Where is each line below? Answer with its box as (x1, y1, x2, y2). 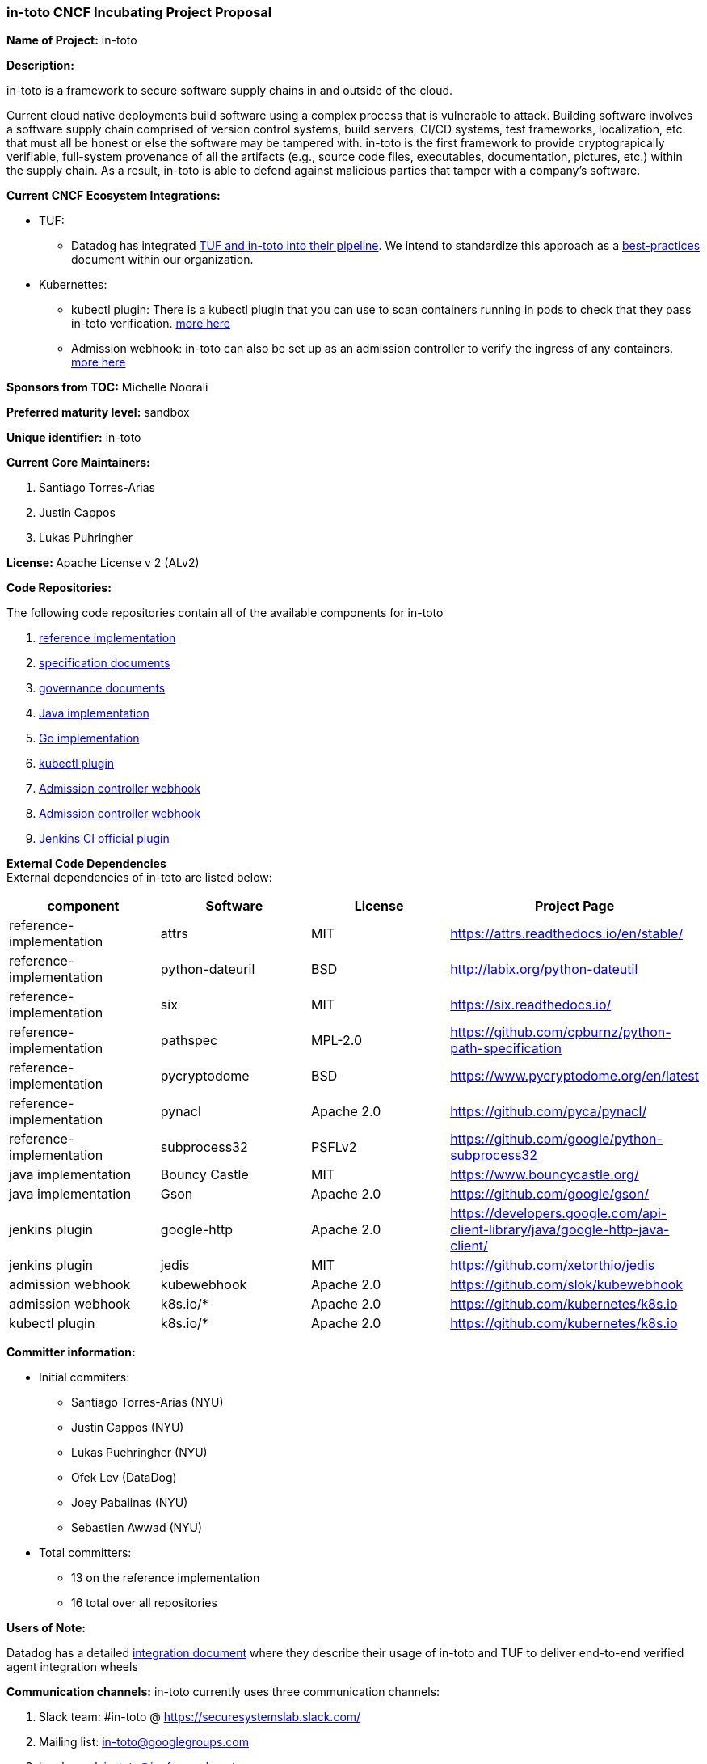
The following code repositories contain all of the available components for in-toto (6, 606, 444, 620)
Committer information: (6, 1345, 136, 1360)
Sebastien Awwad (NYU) (71, 1521, 203, 1535)
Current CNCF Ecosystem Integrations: (6, 188, 221, 203)
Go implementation (39, 731, 140, 746)
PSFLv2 (310, 1139, 357, 1156)
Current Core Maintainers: (6, 455, 150, 470)
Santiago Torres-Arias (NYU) (71, 1395, 224, 1410)
